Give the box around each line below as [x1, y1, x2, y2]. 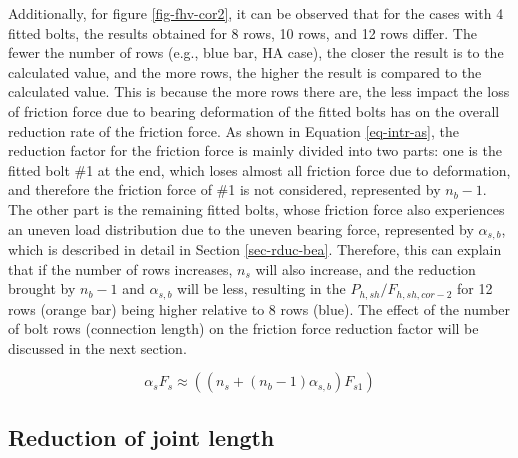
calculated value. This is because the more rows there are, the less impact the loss [8, 81, 510, 102]
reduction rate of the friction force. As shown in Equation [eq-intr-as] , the [8, 120, 459, 141]
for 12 [457, 278, 493, 299]
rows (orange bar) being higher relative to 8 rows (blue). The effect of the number [8, 298, 511, 319]
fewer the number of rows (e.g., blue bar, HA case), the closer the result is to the [8, 42, 504, 63]
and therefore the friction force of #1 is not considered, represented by [8, 179, 441, 200]
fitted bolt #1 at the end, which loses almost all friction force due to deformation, [8, 159, 511, 180]
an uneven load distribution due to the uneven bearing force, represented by [8, 218, 474, 239]
